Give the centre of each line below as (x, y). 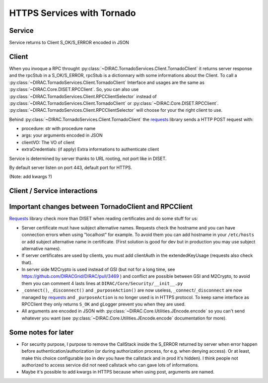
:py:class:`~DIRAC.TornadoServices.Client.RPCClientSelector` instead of (83, 96)
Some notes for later (41, 332)
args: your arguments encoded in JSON (62, 135)
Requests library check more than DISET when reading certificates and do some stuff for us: (103, 219)
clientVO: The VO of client (48, 142)
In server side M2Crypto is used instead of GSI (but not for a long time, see (98, 269)
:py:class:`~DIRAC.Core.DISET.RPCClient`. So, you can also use (74, 89)
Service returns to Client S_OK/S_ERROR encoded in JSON (69, 43)
